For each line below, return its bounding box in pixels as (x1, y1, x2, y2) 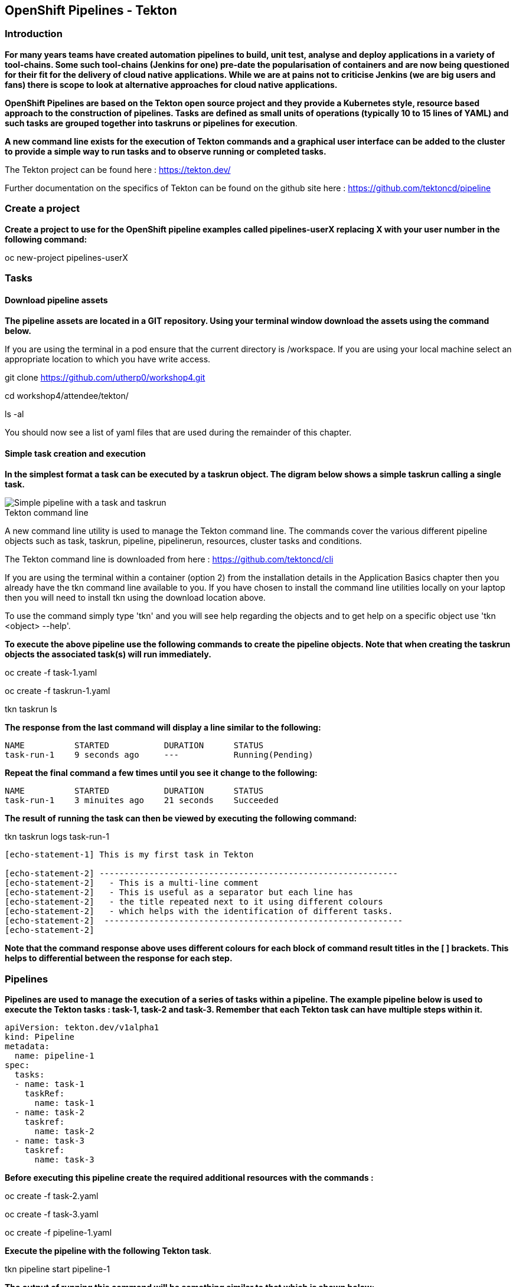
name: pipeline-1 (14, 1051, 94, 1061)
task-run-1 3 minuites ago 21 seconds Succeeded (5, 795, 279, 805)
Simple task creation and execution (5, 448, 146, 459)
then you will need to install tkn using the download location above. (5, 592, 266, 603)
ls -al (5, 409, 24, 420)
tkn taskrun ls (5, 704, 57, 715)
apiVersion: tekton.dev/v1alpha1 (5, 1023, 159, 1033)
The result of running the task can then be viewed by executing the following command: (5, 813, 357, 824)
